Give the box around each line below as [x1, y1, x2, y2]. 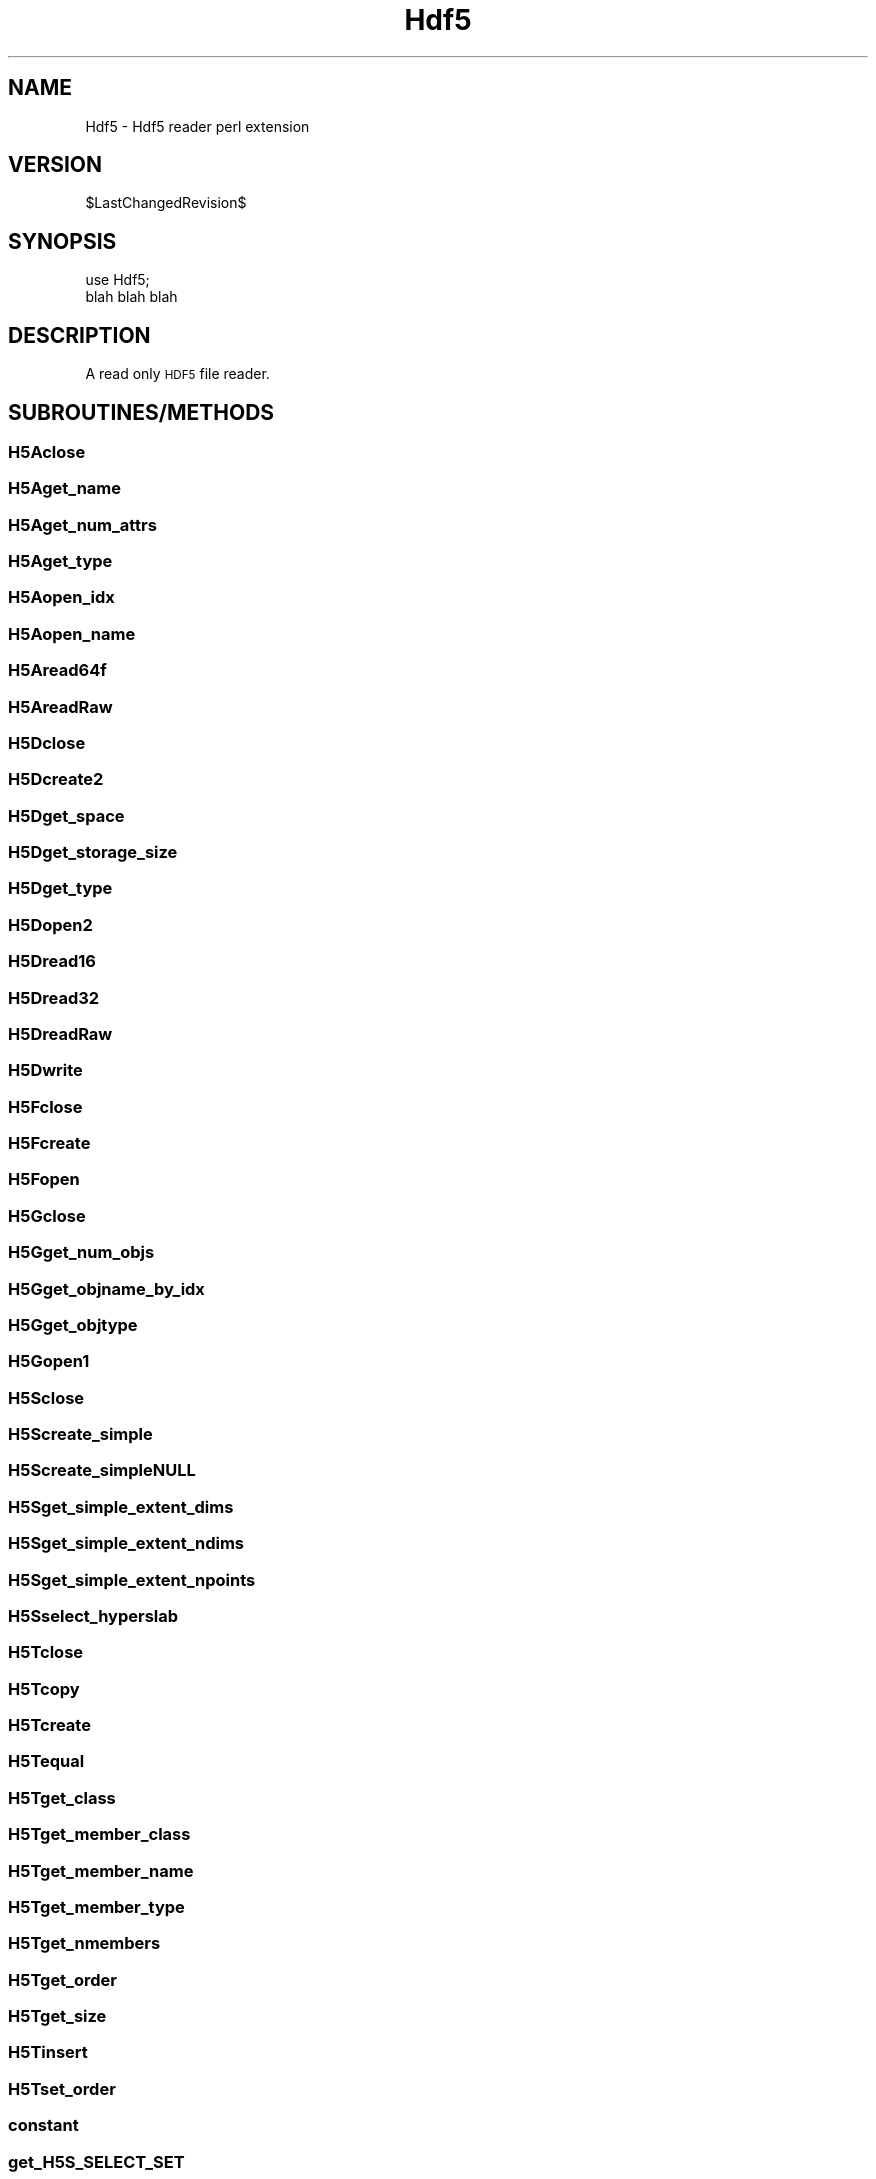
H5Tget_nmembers [8, 1933, 161, 1954]
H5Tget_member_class [8, 1824, 191, 1845]
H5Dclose [8, 732, 86, 753]
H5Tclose [8, 1642, 84, 1663]
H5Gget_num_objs [8, 1242, 155, 1263]
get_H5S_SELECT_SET [8, 2151, 185, 2172]
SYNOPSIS [8, 228, 117, 254]
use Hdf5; [85, 271, 150, 289]
